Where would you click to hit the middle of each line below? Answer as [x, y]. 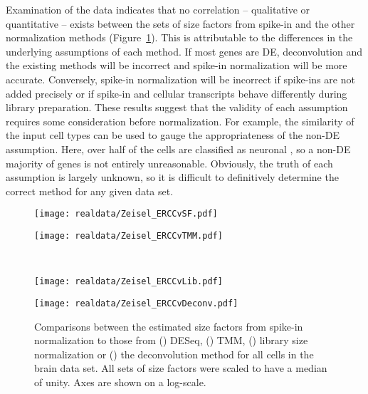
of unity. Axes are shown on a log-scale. [120, 382]
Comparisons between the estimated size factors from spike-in [169, 326]
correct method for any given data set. [90, 191]
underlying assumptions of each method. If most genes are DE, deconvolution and [184, 51]
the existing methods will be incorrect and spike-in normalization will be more [177, 65]
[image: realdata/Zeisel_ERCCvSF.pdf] [126, 214]
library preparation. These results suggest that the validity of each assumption [177, 107]
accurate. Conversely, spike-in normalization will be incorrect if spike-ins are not [180, 79]
